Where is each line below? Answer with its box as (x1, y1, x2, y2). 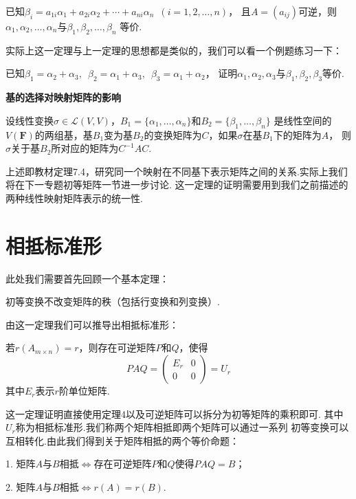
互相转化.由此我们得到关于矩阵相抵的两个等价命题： (5, 433, 239, 447)
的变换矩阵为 (144, 127, 202, 142)
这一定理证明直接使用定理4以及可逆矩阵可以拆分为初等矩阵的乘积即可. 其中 (5, 406, 344, 421)
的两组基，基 (34, 127, 93, 142)
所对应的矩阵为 (51, 141, 119, 155)
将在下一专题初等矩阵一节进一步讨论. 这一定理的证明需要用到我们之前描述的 (5, 177, 348, 192)
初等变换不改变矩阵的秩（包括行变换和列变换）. (5, 294, 220, 309)
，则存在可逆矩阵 (78, 340, 156, 355)
